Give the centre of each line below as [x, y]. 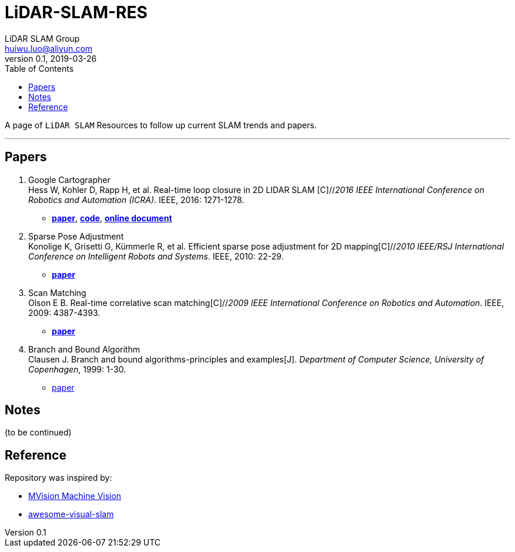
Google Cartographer [69, 179]
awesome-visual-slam [71, 514]
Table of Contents [39, 68]
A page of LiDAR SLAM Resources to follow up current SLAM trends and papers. [161, 125]
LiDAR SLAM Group [42, 38]
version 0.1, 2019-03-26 [51, 58]
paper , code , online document [112, 218]
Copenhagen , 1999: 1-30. [77, 369]
